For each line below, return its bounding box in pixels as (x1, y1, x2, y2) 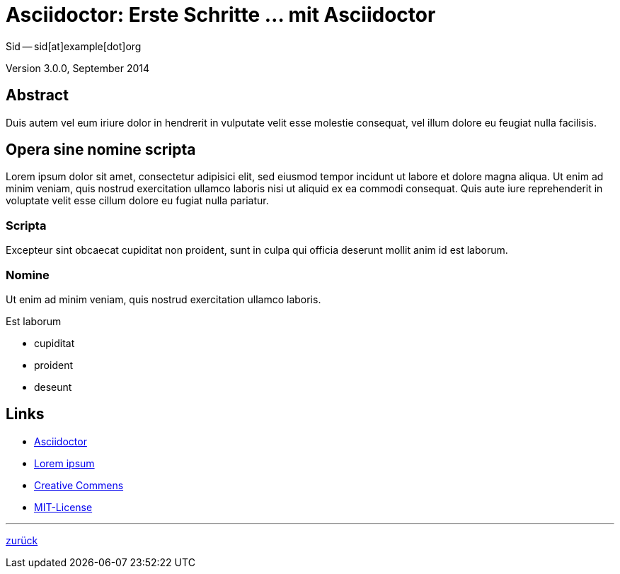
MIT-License (34, 500, 93, 513)
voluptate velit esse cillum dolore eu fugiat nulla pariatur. (6, 194, 269, 207)
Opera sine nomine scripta (6, 141, 196, 159)
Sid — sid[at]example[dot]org (6, 40, 142, 52)
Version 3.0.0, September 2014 (6, 61, 150, 74)
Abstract (6, 86, 69, 105)
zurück (6, 534, 38, 546)
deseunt (34, 380, 72, 393)
